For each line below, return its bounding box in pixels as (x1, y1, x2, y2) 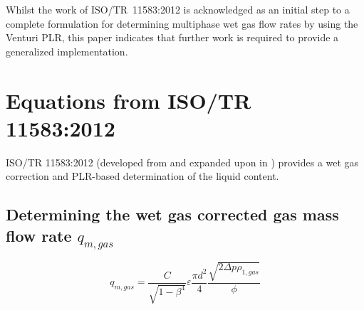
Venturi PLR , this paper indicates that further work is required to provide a (6, 30, 339, 45)
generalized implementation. (6, 43, 128, 58)
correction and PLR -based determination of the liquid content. (6, 169, 279, 183)
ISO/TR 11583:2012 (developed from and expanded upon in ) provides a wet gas (6, 154, 359, 169)
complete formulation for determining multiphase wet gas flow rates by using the (6, 16, 358, 31)
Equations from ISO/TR (6, 85, 251, 114)
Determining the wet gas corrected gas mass (6, 203, 339, 225)
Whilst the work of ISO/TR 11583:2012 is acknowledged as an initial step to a (6, 2, 350, 16)
